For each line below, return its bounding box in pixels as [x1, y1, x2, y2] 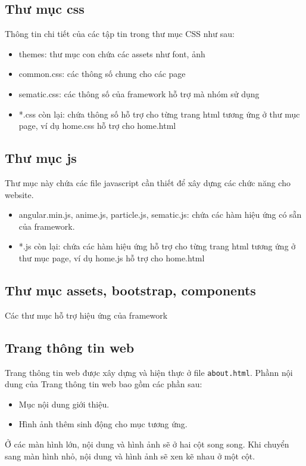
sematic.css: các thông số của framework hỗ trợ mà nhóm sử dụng [18, 87, 260, 100]
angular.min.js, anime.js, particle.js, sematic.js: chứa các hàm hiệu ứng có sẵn [18, 208, 302, 221]
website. [5, 188, 34, 200]
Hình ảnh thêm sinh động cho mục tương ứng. [18, 418, 188, 430]
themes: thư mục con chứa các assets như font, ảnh [18, 47, 205, 60]
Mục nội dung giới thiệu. [18, 397, 110, 410]
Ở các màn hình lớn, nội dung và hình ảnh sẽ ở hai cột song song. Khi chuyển [5, 437, 289, 450]
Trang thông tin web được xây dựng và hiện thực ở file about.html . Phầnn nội [5, 366, 293, 378]
